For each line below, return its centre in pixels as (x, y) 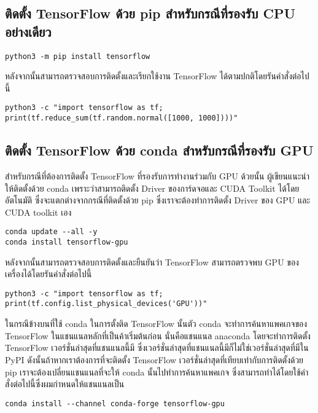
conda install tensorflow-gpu (67, 242)
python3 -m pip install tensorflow (78, 56)
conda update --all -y (51, 232)
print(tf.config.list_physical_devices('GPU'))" (106, 304)
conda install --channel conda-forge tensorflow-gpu (115, 403)
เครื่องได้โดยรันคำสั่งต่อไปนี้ (48, 274)
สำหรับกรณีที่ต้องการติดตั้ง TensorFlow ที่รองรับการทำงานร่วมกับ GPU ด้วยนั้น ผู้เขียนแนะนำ (157, 175)
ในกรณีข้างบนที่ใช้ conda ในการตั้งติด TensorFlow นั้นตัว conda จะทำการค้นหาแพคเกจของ (156, 324)
